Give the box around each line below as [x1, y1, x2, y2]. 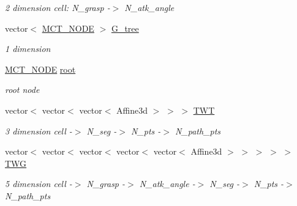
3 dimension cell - [5, 124, 72, 137]
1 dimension [5, 42, 51, 55]
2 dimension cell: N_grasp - [5, 1, 110, 13]
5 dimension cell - [5, 177, 72, 190]
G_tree [111, 21, 139, 34]
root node [5, 83, 40, 96]
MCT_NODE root [5, 62, 76, 75]
